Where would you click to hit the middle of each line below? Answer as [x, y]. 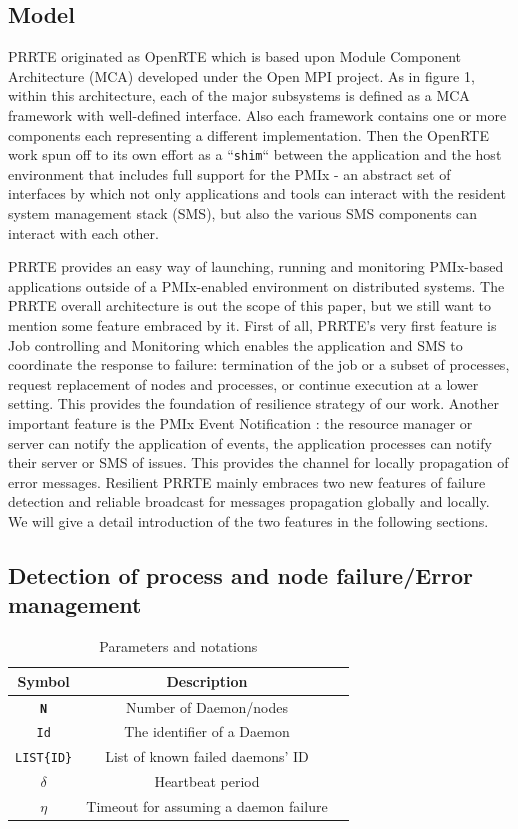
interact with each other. [83, 232]
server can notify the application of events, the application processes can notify [250, 442]
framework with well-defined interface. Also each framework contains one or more [257, 114]
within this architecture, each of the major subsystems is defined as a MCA [239, 95]
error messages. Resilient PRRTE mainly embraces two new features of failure [247, 481]
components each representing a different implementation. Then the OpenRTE [248, 134]
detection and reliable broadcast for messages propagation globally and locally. [249, 501]
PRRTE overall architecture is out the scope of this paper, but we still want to [250, 305]
